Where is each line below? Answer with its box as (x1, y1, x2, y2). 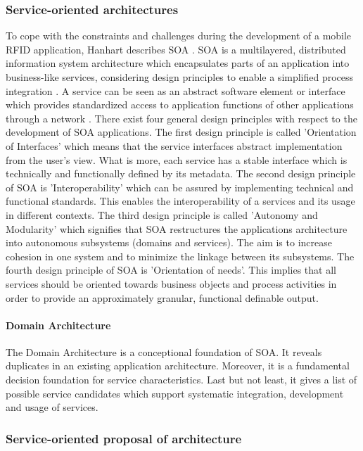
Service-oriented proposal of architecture (6, 429, 242, 447)
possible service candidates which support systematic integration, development (6, 386, 344, 400)
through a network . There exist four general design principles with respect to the (6, 110, 357, 125)
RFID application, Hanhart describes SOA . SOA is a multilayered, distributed (6, 42, 346, 56)
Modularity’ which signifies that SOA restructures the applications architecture (6, 221, 348, 236)
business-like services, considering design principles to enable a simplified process (6, 70, 354, 84)
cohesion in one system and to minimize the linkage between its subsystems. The (6, 248, 355, 263)
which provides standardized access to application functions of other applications (6, 97, 354, 112)
